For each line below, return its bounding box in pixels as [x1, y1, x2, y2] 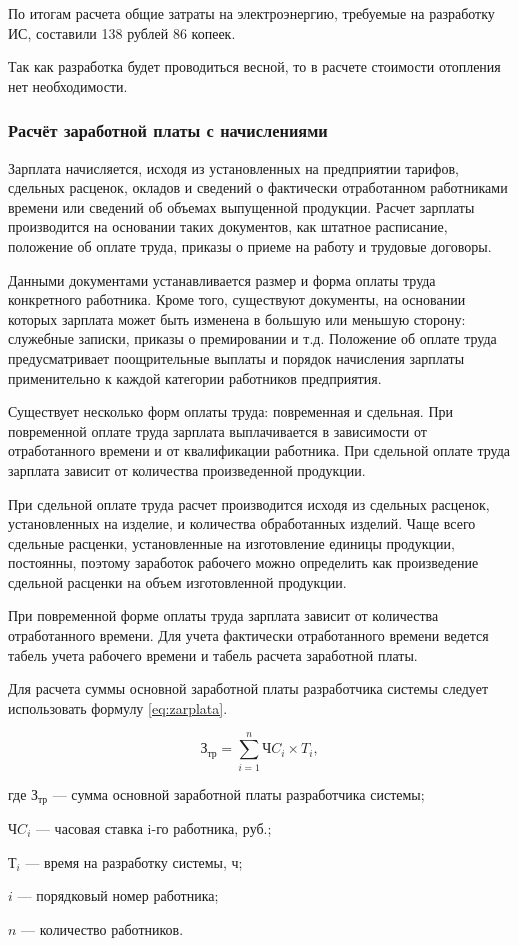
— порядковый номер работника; [17, 885, 219, 906]
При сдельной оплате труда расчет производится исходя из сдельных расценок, [8, 493, 490, 514]
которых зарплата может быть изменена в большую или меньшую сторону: [8, 308, 466, 329]
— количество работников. [21, 918, 184, 939]
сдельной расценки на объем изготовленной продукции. [8, 571, 347, 592]
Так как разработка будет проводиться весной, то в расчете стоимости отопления [8, 56, 501, 77]
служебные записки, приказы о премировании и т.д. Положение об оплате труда [8, 328, 497, 349]
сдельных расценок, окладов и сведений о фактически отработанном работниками [8, 177, 508, 198]
